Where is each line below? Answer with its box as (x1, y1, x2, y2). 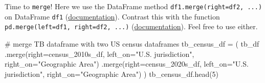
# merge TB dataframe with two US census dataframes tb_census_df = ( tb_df (5, 38, 259, 49)
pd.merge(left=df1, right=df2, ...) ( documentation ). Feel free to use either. (5, 21, 258, 32)
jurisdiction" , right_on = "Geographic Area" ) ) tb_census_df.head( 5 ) (5, 68, 219, 79)
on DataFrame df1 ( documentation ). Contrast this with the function (5, 11, 220, 22)
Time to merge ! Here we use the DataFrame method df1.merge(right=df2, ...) (5, 1, 262, 11)
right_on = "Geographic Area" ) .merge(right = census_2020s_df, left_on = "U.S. (5, 58, 249, 69)
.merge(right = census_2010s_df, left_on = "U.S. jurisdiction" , (5, 48, 194, 59)
